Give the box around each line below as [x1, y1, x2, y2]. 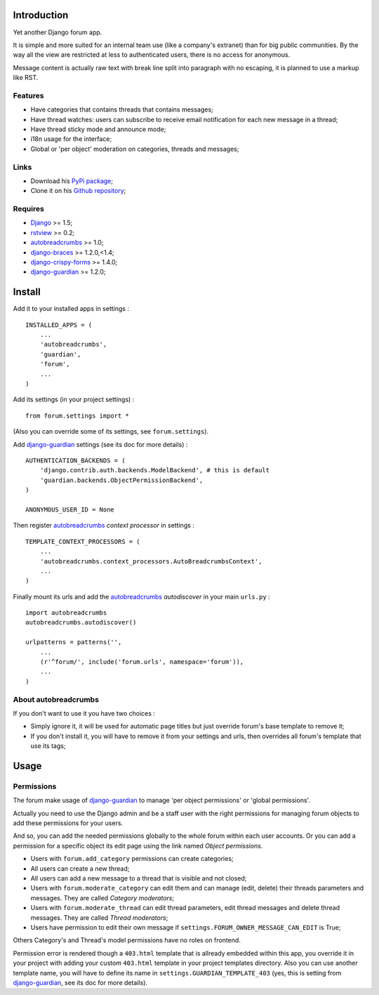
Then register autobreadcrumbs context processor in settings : [13, 521, 194, 530]
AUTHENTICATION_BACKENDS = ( [25, 457, 126, 465]
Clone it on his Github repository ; [30, 187, 126, 195]
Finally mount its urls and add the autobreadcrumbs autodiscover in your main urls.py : [13, 592, 270, 601]
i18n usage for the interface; [30, 135, 112, 143]
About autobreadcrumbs [13, 695, 100, 704]
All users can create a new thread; [30, 864, 130, 873]
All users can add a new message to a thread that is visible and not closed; [30, 874, 247, 883]
